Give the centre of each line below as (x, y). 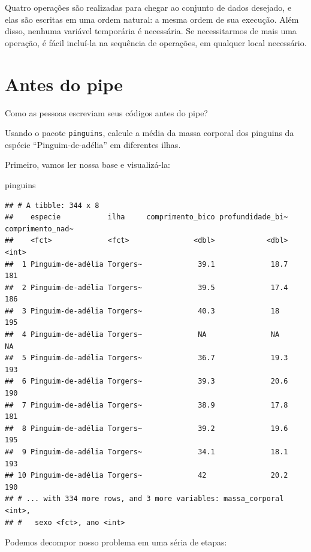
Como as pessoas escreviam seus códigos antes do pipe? (106, 112)
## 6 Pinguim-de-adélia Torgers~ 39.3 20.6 (147, 381)
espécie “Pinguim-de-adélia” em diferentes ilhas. (93, 144)
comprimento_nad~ (39, 229)
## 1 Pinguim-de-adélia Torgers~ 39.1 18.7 (147, 264)
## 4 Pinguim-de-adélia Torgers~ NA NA (142, 335)
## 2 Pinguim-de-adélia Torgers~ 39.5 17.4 (147, 287)
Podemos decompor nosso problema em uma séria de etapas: (116, 542)
